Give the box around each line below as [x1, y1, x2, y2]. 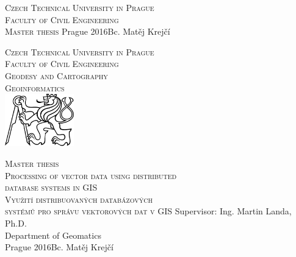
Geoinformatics [5, 81, 65, 94]
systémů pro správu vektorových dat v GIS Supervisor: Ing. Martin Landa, [5, 205, 292, 217]
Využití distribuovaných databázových [5, 192, 153, 205]
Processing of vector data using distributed [5, 169, 177, 181]
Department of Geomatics [5, 228, 101, 241]
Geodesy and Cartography [5, 69, 108, 82]
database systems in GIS [5, 181, 98, 194]
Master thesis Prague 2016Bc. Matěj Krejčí [5, 25, 170, 38]
